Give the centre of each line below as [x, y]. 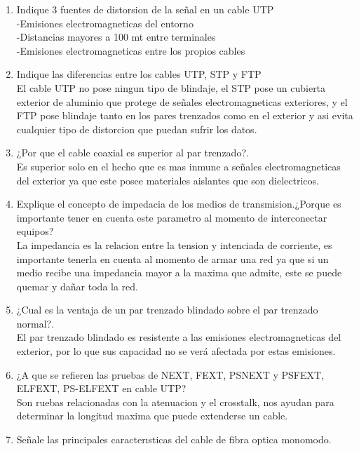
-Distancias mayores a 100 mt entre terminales [116, 37]
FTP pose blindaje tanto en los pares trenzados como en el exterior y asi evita [185, 115]
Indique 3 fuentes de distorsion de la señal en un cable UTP [145, 9]
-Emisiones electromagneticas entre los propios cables [131, 50]
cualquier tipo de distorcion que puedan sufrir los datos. [137, 129]
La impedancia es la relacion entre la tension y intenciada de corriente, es [174, 244]
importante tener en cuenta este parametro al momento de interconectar [172, 217]
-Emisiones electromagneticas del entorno [105, 23]
